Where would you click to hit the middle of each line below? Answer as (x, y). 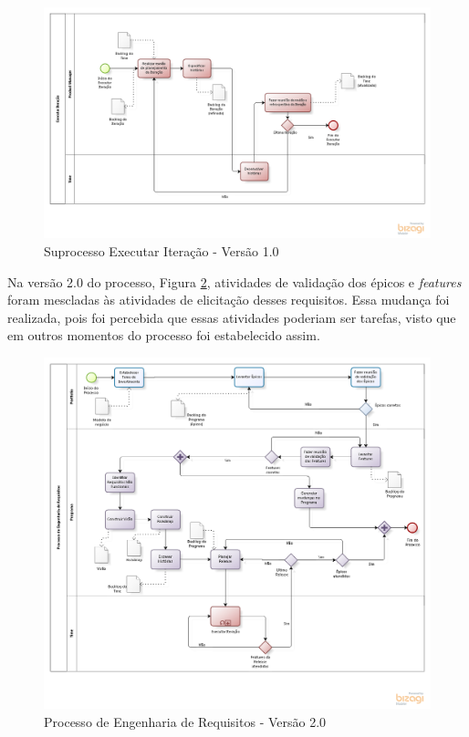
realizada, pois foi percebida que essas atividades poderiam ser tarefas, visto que (232, 317)
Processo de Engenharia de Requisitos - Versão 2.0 (185, 722)
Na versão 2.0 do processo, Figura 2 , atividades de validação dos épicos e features (234, 281)
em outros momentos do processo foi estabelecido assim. (164, 335)
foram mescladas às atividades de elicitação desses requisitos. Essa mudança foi (229, 300)
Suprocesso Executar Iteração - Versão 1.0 (162, 251)
